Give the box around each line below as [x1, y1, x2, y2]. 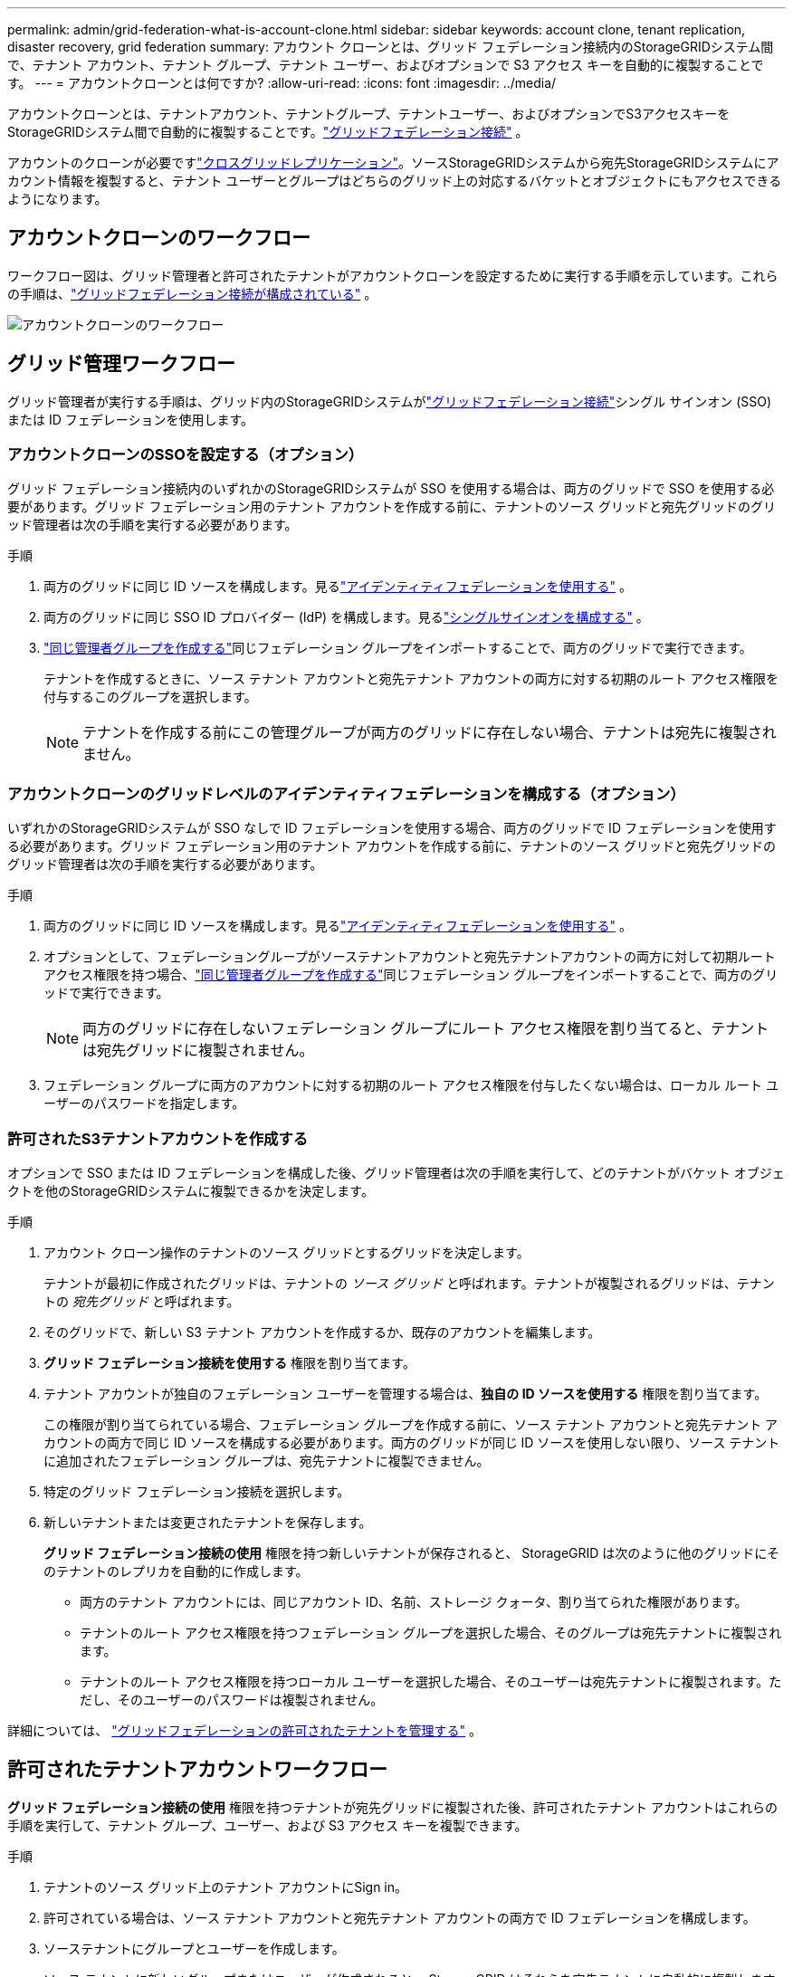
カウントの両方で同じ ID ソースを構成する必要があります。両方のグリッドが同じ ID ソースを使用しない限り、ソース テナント [43, 1434, 780, 1450]
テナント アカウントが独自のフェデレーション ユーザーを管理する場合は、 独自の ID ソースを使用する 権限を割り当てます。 [43, 1385, 768, 1401]
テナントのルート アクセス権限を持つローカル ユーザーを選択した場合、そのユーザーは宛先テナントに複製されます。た [80, 1673, 782, 1689]
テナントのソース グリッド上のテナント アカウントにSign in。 [43, 1878, 408, 1895]
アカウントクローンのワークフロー [7, 226, 311, 250]
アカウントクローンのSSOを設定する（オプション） [7, 445, 364, 464]
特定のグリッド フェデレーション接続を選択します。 [43, 1483, 350, 1499]
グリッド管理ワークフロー [7, 352, 235, 376]
